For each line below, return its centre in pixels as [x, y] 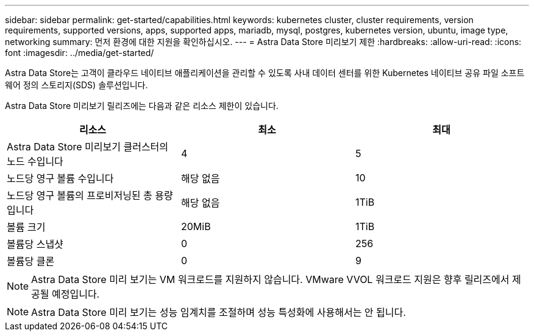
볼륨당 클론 [31, 261]
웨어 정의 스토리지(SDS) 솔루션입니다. [77, 85]
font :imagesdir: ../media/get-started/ [80, 53]
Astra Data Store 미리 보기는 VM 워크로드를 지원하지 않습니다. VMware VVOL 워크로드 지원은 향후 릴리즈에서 [270, 279]
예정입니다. [76, 294]
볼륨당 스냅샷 [35, 244]
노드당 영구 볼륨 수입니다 [60, 178]
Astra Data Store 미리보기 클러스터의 [88, 147]
